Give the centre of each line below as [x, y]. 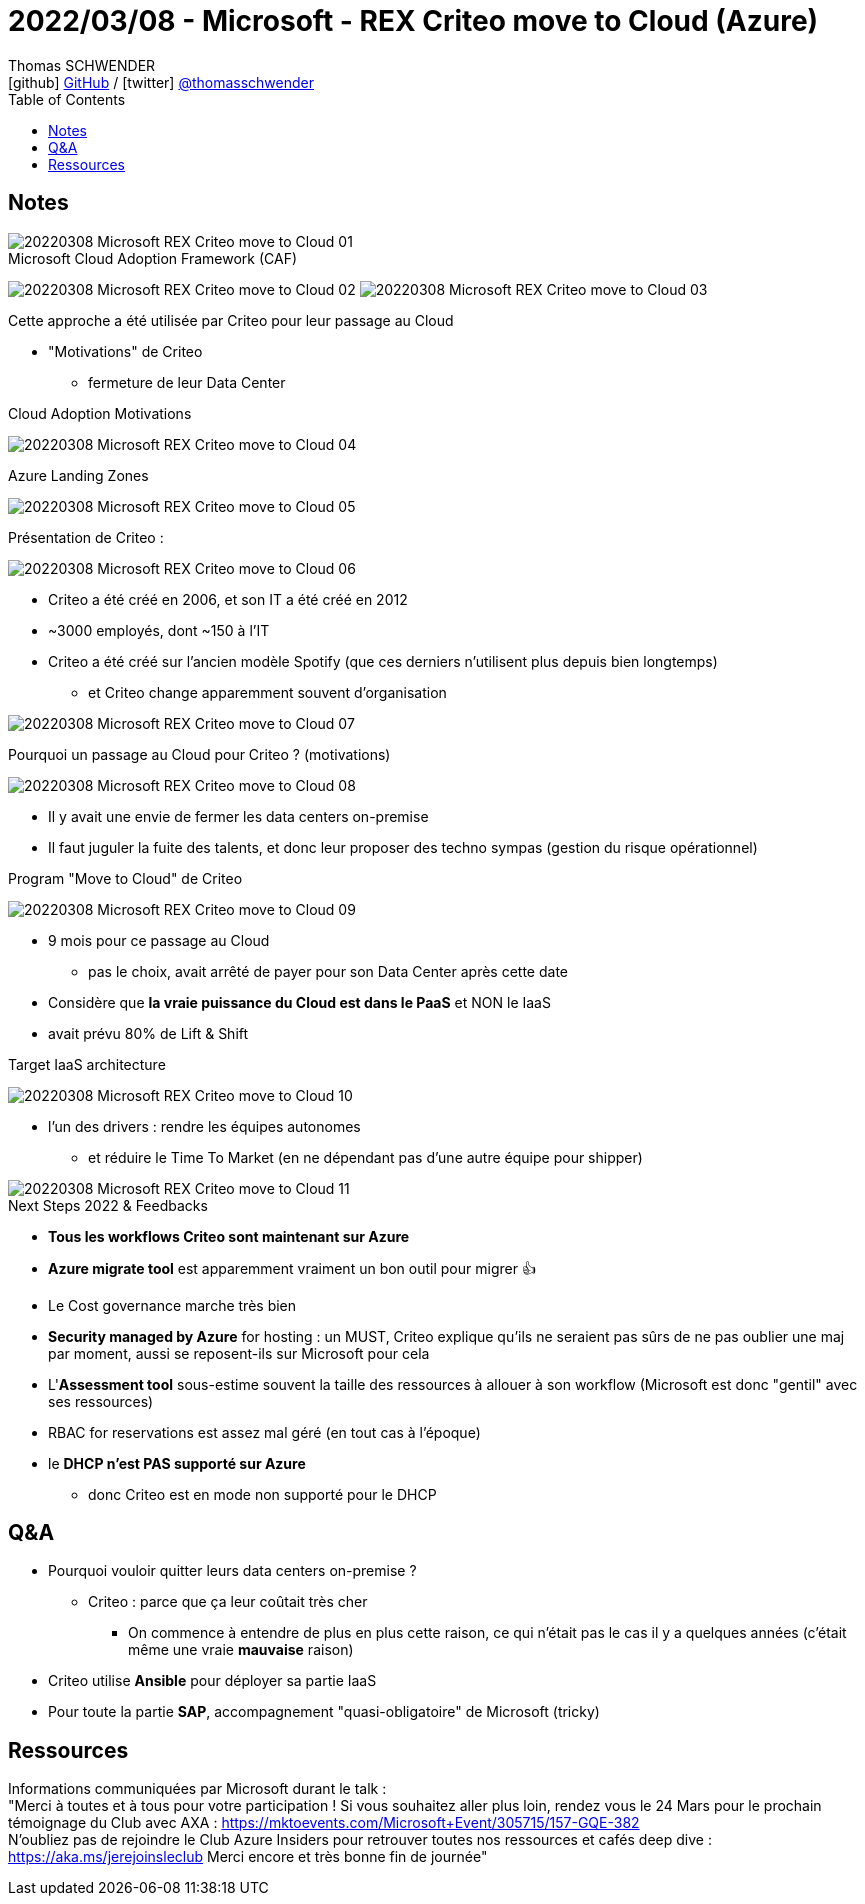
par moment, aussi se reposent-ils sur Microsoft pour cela [239, 1353]
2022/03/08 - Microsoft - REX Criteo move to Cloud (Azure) [413, 21]
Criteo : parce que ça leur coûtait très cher [228, 1602]
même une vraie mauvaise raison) [241, 1650]
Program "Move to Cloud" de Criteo [125, 878]
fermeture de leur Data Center [187, 382]
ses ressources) [101, 1401]
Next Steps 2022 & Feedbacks [108, 1205]
